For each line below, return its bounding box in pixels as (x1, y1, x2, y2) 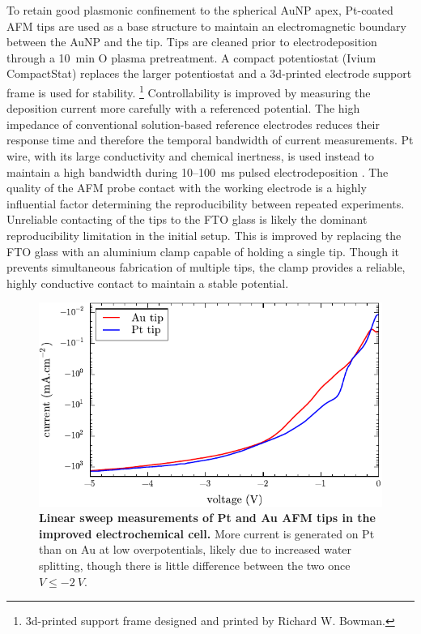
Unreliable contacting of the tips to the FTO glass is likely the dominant (6, 211, 368, 228)
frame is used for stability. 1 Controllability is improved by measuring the (6, 81, 371, 101)
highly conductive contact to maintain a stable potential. (6, 274, 289, 291)
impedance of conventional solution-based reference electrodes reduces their (6, 115, 380, 132)
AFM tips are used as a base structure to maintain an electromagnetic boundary (6, 17, 406, 34)
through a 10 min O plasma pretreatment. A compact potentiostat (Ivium (6, 49, 376, 66)
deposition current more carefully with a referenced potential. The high (6, 100, 360, 117)
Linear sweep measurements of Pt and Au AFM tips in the (39, 509, 376, 526)
